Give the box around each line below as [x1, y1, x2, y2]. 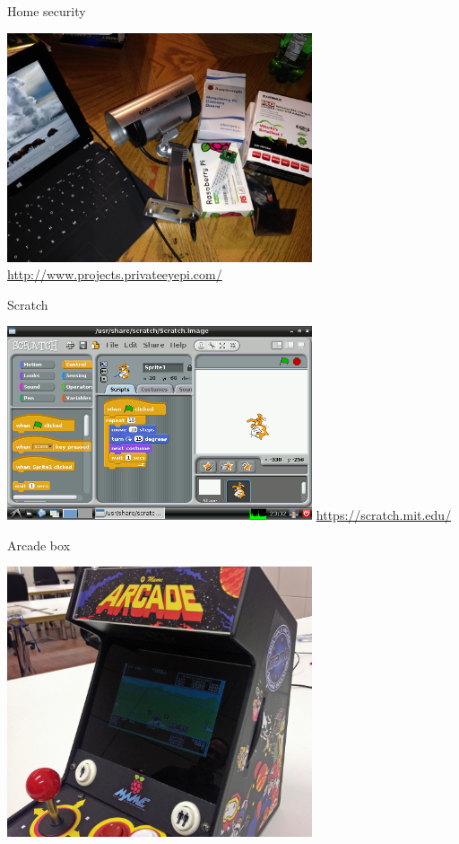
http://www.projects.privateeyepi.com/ [7, 265, 222, 284]
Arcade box [7, 535, 71, 554]
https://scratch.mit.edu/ [316, 506, 452, 524]
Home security [7, 2, 86, 20]
